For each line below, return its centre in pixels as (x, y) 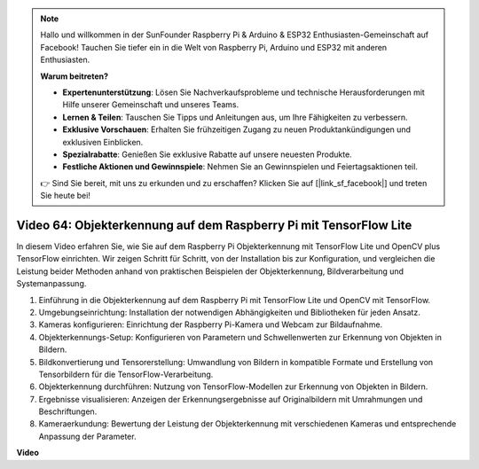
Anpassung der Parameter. (87, 436)
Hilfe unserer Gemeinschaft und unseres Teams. (151, 105)
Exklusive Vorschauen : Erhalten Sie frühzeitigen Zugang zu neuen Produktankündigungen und (237, 129)
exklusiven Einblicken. (103, 142)
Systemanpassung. (51, 284)
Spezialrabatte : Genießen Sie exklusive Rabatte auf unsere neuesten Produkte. (207, 154)
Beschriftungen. (68, 411)
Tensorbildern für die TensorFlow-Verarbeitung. (126, 374)
